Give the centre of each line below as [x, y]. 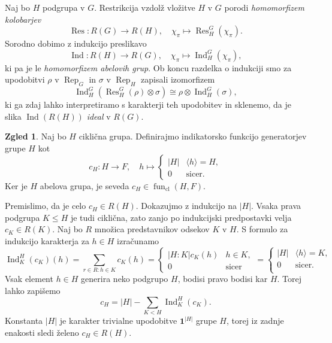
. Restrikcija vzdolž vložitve [145, 7]
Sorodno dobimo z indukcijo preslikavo [76, 43]
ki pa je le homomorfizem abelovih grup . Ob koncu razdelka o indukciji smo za [148, 67]
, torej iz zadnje [255, 321]
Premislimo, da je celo [46, 206]
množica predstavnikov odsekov [152, 229]
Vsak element [29, 279]
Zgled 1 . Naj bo [36, 136]
